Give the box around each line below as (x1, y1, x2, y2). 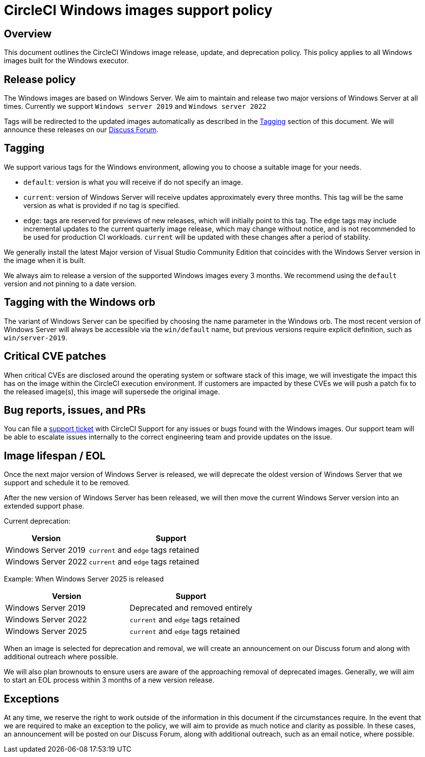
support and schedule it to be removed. (4, 478, 130, 487)
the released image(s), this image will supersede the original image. (4, 387, 220, 396)
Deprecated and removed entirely (130, 603, 253, 613)
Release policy (4, 73, 76, 86)
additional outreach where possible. (4, 652, 119, 661)
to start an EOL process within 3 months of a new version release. (4, 676, 215, 685)
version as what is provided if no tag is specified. (23, 201, 180, 210)
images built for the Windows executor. (4, 56, 129, 65)
